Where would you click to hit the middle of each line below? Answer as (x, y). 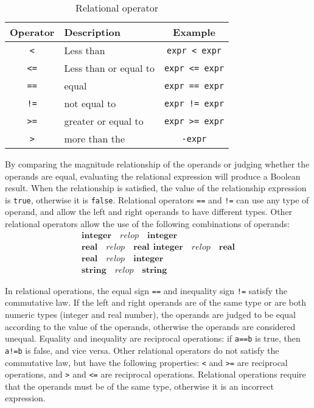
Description (92, 32)
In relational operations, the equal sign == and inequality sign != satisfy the (146, 290)
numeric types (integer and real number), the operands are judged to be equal (150, 314)
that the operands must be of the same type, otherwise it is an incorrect (139, 386)
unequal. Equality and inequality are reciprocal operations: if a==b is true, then (153, 338)
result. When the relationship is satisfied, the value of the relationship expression (156, 188)
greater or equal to (104, 121)
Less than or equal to (109, 68)
